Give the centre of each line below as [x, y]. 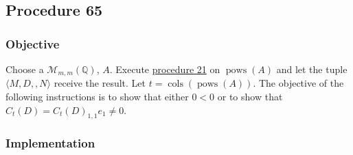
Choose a [25, 69]
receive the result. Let [100, 83]
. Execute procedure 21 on [165, 69]
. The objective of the [298, 83]
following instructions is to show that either [97, 97]
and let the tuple [312, 69]
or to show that [250, 97]
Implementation [50, 143]
